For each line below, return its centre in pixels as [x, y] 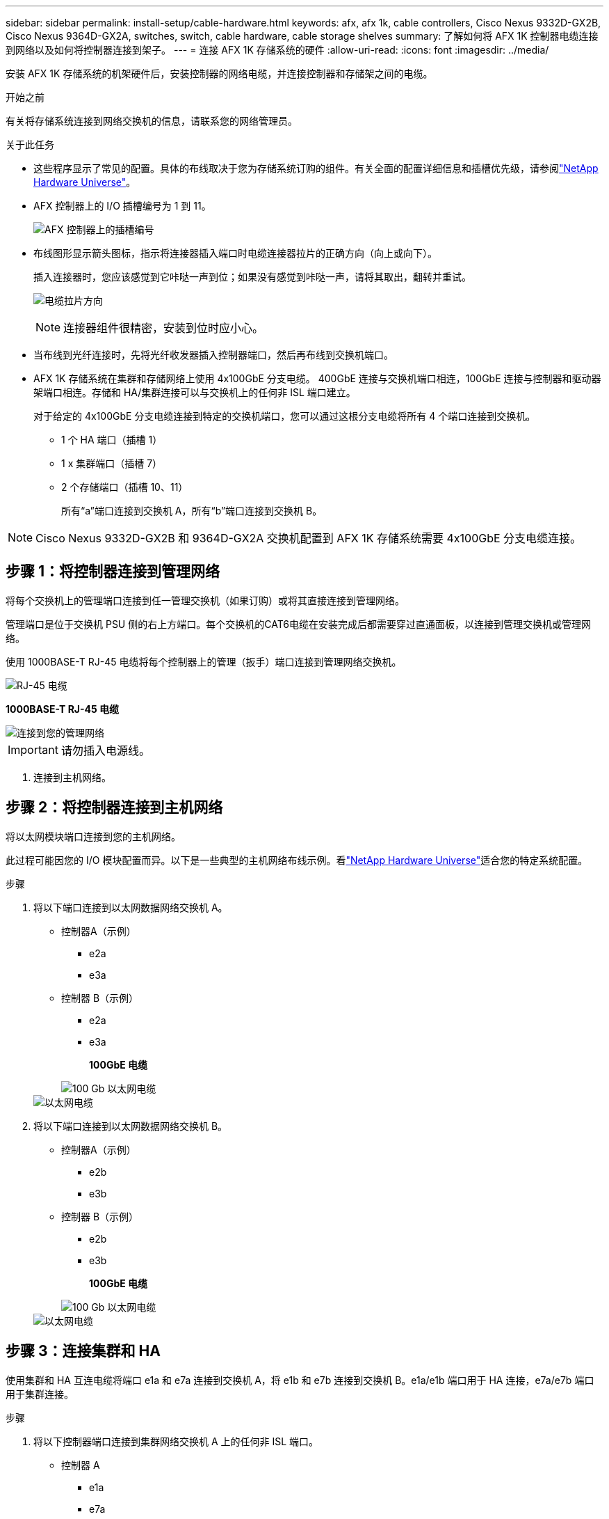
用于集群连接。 [40, 1394]
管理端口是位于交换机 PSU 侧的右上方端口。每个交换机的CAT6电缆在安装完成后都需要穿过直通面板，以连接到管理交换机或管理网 [298, 624]
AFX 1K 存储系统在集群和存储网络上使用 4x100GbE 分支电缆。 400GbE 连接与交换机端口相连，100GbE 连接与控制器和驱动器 [317, 378]
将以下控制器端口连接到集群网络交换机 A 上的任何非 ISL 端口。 [176, 1441]
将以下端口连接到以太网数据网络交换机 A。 [131, 907]
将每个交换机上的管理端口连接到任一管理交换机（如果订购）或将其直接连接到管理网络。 [205, 600]
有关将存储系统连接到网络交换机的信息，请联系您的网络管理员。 [152, 121]
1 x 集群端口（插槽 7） [112, 463]
